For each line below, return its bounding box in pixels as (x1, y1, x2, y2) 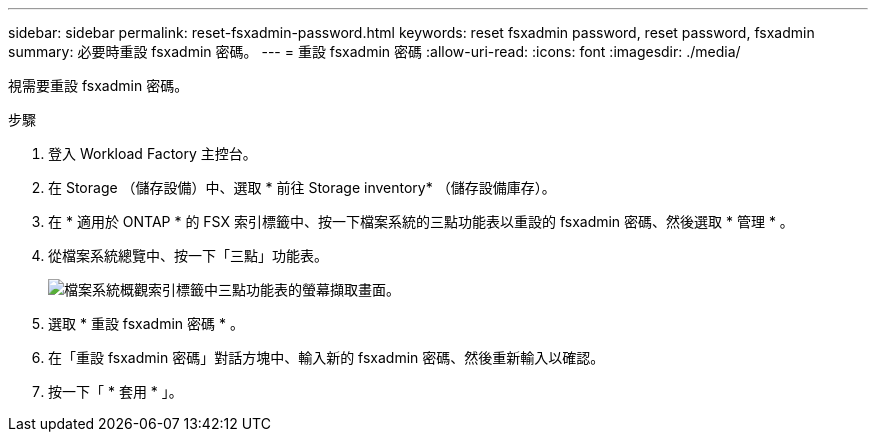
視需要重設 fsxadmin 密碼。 (8, 77, 189, 94)
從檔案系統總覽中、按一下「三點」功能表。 (48, 247, 328, 264)
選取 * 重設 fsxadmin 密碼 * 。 (48, 315, 244, 332)
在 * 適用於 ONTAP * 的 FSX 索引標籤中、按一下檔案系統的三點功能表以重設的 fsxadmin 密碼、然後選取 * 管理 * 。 (48, 213, 794, 230)
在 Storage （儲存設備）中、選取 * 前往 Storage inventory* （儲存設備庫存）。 (48, 179, 556, 196)
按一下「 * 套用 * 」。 (48, 383, 183, 400)
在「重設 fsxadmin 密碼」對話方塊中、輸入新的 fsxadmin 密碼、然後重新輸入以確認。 (48, 349, 605, 366)
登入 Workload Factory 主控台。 (48, 145, 257, 162)
